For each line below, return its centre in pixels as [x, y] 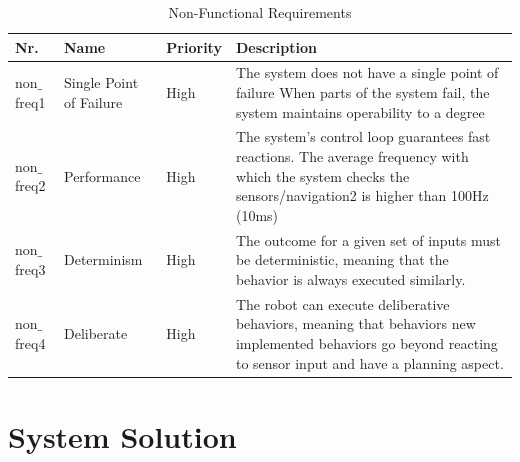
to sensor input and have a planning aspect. [369, 362]
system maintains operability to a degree [360, 111]
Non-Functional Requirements [260, 12]
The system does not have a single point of [367, 72]
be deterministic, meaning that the [342, 259]
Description [276, 46]
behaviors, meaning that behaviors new [355, 323]
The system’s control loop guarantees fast [363, 136]
